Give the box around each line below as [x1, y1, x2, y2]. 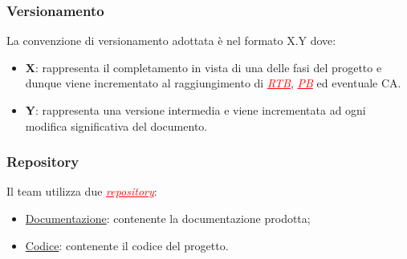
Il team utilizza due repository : [6, 183, 157, 200]
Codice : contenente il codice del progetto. [25, 237, 229, 253]
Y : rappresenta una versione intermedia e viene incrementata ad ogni [25, 102, 366, 118]
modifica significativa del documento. [25, 117, 208, 134]
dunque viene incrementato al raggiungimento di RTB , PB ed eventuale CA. [25, 75, 401, 91]
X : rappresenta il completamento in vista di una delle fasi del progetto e [25, 59, 382, 75]
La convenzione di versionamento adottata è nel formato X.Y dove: [6, 32, 336, 49]
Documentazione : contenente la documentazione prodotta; [25, 210, 311, 226]
